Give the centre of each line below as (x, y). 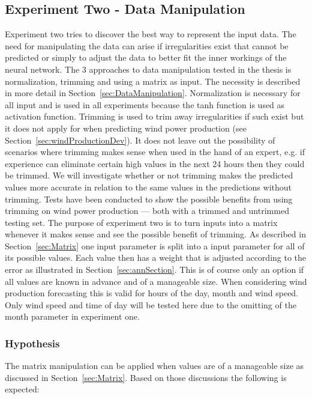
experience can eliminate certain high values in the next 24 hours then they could (155, 163)
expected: (22, 389)
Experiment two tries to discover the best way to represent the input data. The (151, 34)
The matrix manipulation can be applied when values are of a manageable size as (154, 366)
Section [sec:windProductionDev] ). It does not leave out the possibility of (140, 140)
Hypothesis (32, 343)
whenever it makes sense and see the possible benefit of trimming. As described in (155, 234)
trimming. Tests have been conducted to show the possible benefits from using (149, 199)
